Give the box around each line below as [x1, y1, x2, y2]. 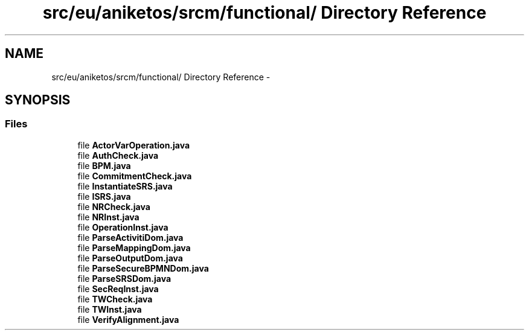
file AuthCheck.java [77, 150, 159, 161]
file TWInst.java [77, 304, 142, 314]
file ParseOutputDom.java [77, 252, 183, 263]
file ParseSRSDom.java [77, 273, 172, 284]
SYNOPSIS [5, 92, 71, 108]
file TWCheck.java [77, 293, 153, 304]
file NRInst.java [77, 211, 139, 222]
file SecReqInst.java [77, 283, 159, 294]
